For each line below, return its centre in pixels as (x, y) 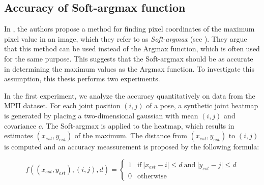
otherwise (152, 176)
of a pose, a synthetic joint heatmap (202, 105)
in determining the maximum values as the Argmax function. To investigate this (129, 68)
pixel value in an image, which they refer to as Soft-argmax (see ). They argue (126, 38)
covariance (20, 125)
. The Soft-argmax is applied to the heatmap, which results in (138, 125)
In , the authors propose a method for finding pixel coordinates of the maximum (129, 29)
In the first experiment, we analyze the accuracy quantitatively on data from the (130, 95)
